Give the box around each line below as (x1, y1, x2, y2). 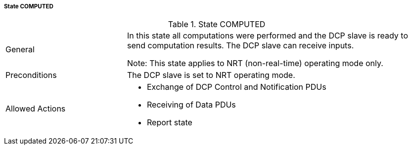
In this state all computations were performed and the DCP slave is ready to (127, 31, 408, 41)
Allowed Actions (5, 104, 66, 114)
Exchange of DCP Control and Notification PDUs (146, 82, 326, 92)
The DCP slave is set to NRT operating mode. (127, 70, 295, 80)
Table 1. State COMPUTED (168, 19, 266, 30)
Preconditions (5, 70, 57, 80)
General (5, 44, 35, 55)
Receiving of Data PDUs (146, 100, 236, 110)
